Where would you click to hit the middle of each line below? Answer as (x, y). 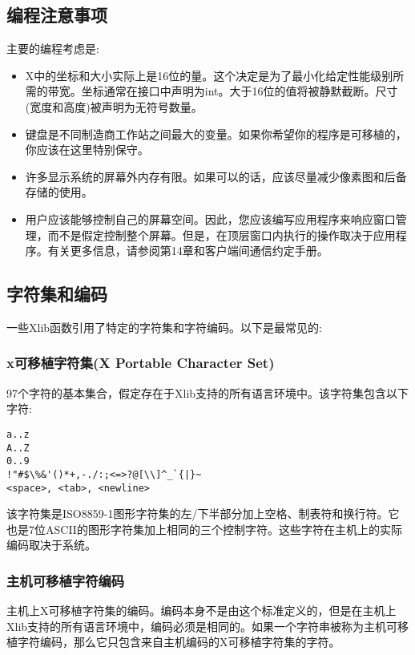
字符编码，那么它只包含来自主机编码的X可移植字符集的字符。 (179, 642)
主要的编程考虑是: (53, 49)
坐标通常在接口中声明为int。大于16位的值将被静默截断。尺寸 (240, 91)
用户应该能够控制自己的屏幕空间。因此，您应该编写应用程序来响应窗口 (210, 218)
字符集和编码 (57, 294)
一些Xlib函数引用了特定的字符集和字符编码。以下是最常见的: (164, 327)
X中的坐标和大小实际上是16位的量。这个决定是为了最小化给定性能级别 (209, 75)
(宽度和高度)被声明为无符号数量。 (114, 106)
